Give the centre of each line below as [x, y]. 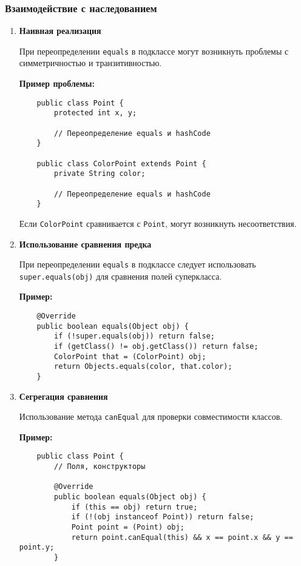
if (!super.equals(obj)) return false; [134, 336]
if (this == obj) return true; [134, 507]
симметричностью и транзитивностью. [90, 63]
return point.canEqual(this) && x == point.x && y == [182, 537]
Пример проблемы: [57, 83]
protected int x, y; [96, 113]
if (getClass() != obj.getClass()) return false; [156, 346]
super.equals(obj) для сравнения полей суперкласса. [120, 276]
